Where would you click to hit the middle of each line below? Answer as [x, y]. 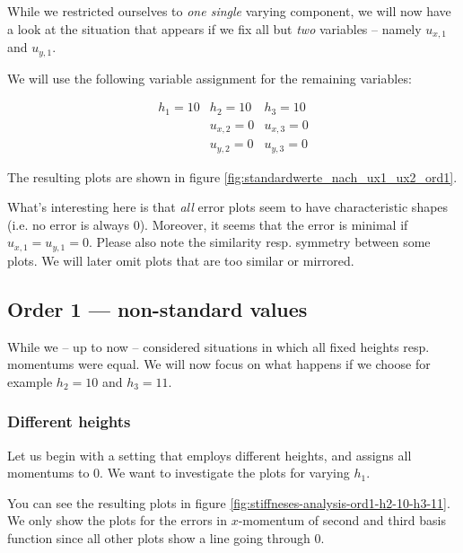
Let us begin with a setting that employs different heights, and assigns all [210, 455]
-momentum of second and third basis [342, 520]
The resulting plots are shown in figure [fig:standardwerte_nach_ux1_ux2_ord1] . [232, 176]
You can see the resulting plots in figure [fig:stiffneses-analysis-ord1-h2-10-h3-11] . [229, 502]
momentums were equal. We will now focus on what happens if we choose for [219, 364]
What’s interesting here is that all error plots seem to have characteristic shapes [228, 207]
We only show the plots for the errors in [117, 520]
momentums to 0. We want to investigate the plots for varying [179, 473]
